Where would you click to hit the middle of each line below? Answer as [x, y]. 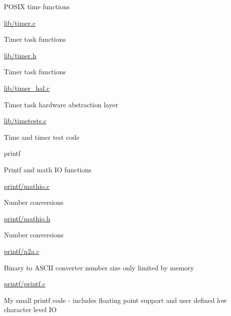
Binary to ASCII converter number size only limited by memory [99, 267]
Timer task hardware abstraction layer [61, 104]
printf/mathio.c [27, 186]
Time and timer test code [42, 137]
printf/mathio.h [27, 218]
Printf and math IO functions [48, 169]
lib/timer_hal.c [27, 88]
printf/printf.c [25, 284]
